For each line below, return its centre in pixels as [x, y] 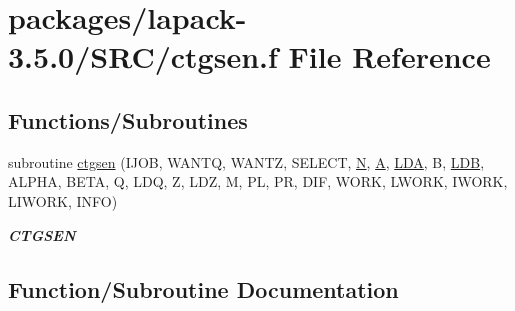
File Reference [389, 56]
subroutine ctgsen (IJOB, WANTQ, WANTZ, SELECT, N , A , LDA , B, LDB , [246, 161]
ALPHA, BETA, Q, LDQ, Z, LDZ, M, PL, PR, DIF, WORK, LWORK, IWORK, [258, 181]
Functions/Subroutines [128, 119]
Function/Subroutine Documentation [203, 288]
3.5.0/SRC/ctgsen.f [143, 56]
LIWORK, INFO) [63, 200]
